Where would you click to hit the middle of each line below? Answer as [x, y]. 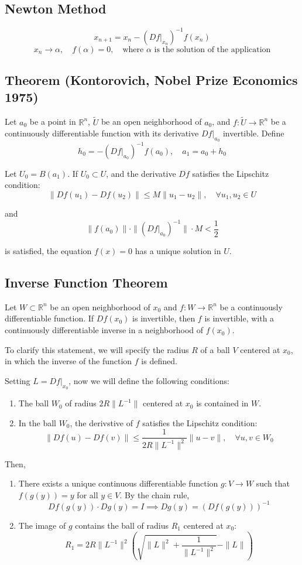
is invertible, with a [239, 318]
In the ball [37, 422]
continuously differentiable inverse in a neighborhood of [104, 330]
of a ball [215, 349]
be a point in [53, 121]
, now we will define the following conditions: [149, 380]
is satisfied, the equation [48, 251]
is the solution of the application [212, 49]
